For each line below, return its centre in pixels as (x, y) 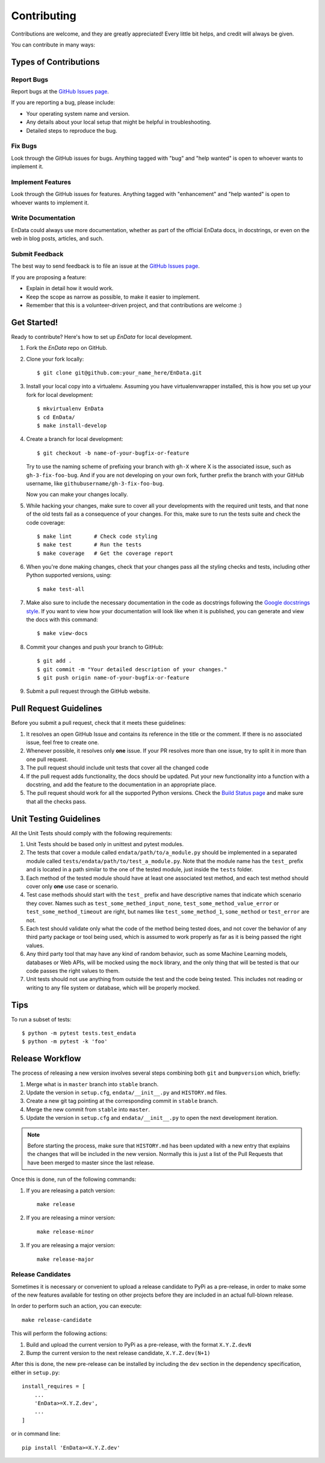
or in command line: (36, 1434)
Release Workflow (46, 1059)
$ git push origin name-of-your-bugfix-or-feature (113, 678)
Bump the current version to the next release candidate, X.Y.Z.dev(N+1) (118, 1353)
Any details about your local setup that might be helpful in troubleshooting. (119, 122)
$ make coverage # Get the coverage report (105, 553)
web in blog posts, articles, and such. (57, 239)
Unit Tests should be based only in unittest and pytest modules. (105, 844)
